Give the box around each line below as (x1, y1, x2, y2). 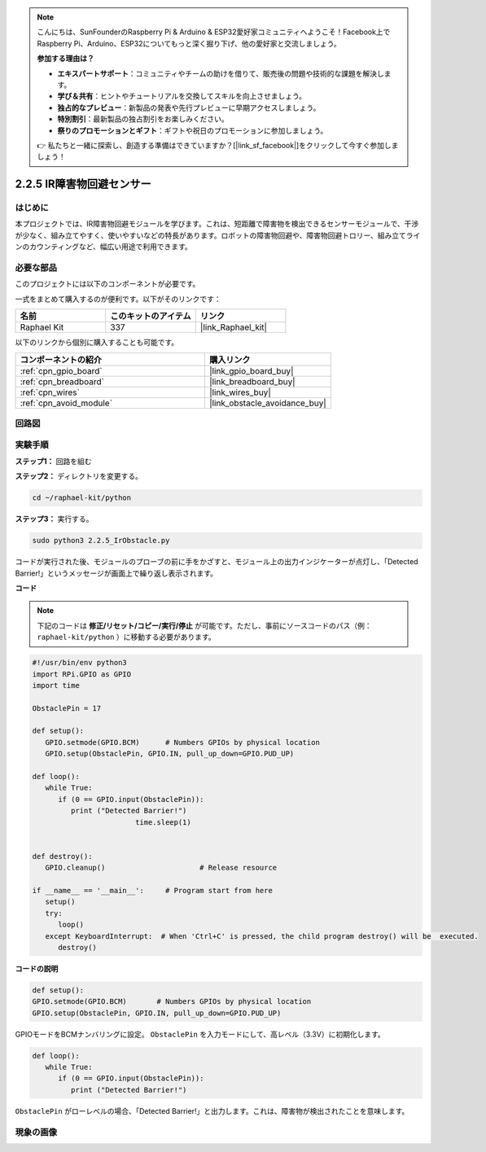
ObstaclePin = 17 (32, 703, 102, 712)
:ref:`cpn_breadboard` (20, 375, 105, 387)
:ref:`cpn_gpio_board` (20, 365, 103, 376)
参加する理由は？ (37, 54, 94, 64)
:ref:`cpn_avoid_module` (20, 397, 113, 409)
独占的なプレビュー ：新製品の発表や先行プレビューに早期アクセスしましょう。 (57, 103, 321, 112)
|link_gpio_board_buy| (208, 365, 294, 376)
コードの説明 (15, 963, 59, 973)
